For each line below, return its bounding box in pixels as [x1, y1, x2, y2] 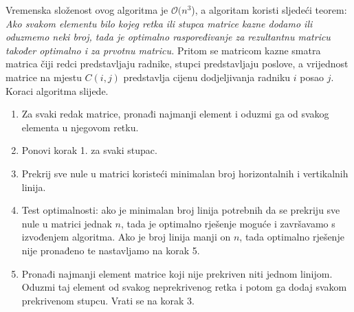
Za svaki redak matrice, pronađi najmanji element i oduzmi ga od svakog [21, 107, 329, 121]
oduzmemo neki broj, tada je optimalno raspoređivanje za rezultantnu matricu [5, 30, 331, 44]
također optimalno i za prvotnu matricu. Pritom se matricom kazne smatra [5, 43, 321, 57]
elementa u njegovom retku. [21, 120, 139, 134]
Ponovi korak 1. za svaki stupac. [21, 143, 157, 157]
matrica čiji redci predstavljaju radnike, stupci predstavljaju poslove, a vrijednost [5, 56, 349, 71]
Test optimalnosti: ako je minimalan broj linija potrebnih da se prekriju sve [21, 203, 340, 217]
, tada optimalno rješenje [239, 230, 344, 244]
